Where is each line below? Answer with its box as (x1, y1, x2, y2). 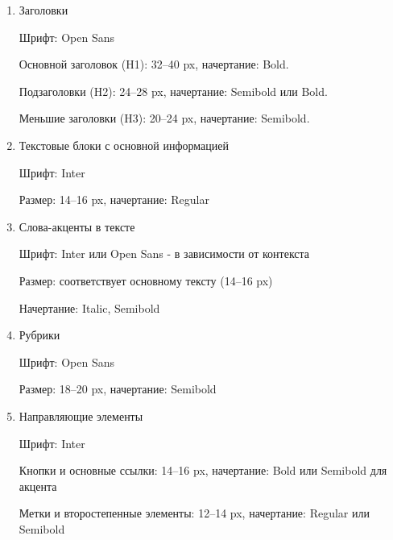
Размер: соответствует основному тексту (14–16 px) (19, 272, 273, 289)
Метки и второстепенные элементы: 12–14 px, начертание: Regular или (19, 505, 370, 521)
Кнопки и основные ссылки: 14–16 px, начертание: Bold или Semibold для (19, 462, 387, 479)
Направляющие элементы (19, 407, 143, 424)
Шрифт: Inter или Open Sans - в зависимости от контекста (19, 245, 310, 262)
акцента (19, 477, 57, 494)
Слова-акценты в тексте (19, 218, 135, 235)
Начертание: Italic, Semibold (19, 299, 160, 316)
